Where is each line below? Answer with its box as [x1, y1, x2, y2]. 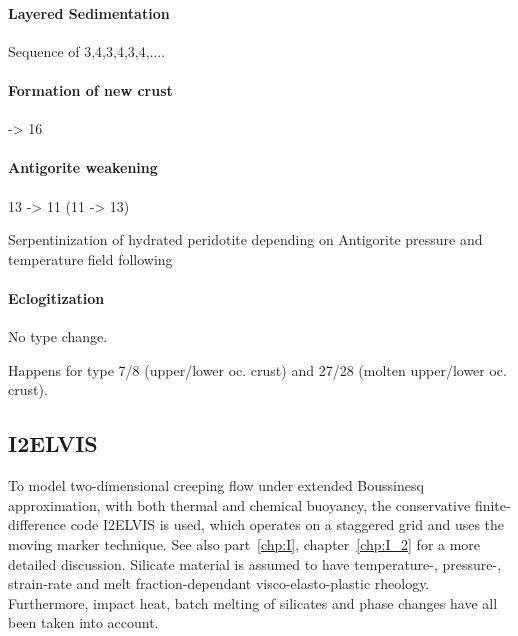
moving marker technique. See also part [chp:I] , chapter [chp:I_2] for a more [8, 533, 481, 554]
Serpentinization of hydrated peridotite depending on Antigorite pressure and [8, 229, 483, 250]
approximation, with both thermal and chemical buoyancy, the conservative [8, 494, 471, 515]
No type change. [8, 326, 108, 347]
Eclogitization [8, 287, 105, 308]
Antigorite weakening [8, 157, 158, 178]
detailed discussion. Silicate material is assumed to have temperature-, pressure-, [8, 553, 502, 574]
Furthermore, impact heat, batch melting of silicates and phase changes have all [8, 592, 498, 613]
